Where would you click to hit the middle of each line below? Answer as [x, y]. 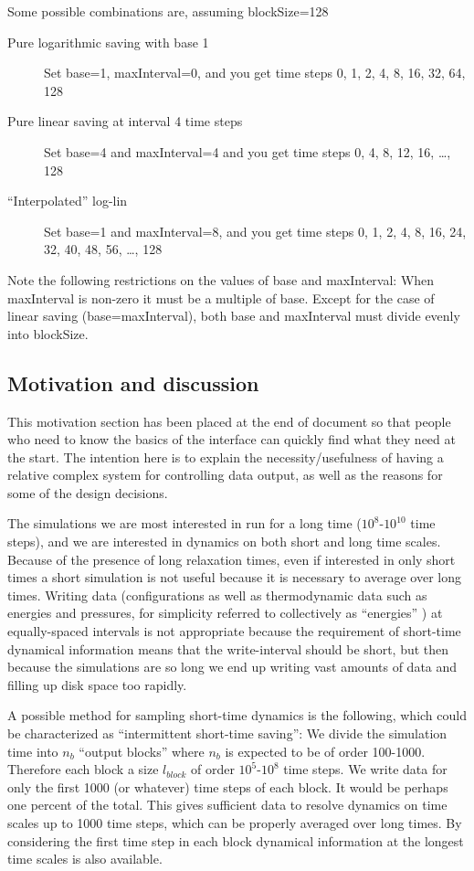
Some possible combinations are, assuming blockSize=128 [168, 11]
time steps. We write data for [365, 769]
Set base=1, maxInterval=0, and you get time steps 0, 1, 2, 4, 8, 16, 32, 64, [255, 73]
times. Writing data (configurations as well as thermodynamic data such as [217, 595]
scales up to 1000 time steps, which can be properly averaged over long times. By [235, 822]
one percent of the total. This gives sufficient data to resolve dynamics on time [227, 805]
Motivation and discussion [133, 382]
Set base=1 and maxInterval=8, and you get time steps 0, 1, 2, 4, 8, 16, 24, [255, 231]
